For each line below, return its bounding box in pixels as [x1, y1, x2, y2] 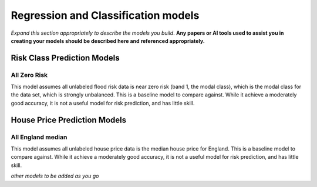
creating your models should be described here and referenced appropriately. [11, 37, 205, 44]
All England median [11, 133, 68, 141]
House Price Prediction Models [11, 115, 127, 125]
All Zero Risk [11, 71, 48, 79]
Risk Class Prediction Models [11, 53, 120, 63]
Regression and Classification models [11, 9, 200, 22]
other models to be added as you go [11, 172, 99, 179]
